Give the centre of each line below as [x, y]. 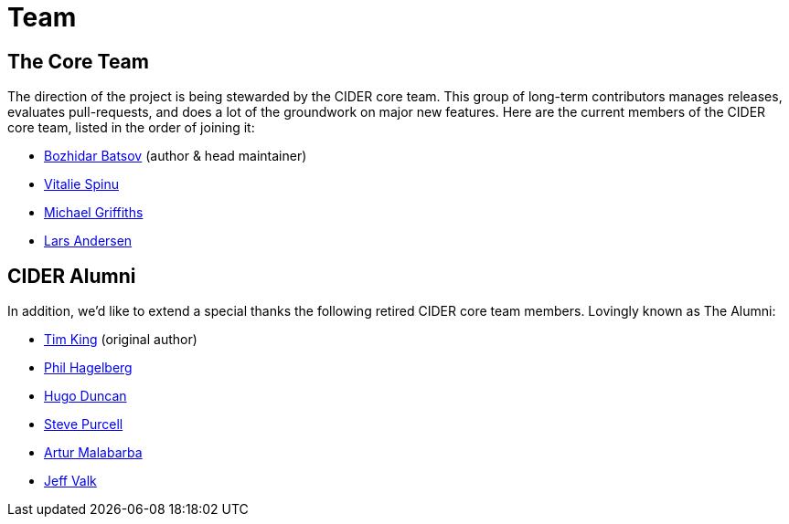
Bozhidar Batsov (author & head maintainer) [176, 156]
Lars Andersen [88, 241]
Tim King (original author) [121, 340]
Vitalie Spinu [81, 184]
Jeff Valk [70, 481]
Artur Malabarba [93, 453]
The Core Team [78, 61]
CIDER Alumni [72, 276]
